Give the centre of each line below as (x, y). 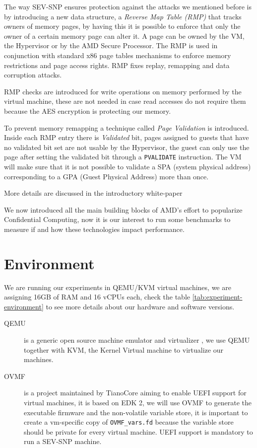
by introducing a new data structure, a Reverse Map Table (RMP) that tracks (123, 16)
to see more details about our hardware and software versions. (140, 306)
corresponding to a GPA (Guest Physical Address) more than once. (106, 176)
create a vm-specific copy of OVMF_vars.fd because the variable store (129, 422)
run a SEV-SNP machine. (63, 441)
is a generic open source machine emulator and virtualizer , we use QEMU (137, 340)
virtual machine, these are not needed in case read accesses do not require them (125, 101)
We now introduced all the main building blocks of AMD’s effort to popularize (123, 209)
